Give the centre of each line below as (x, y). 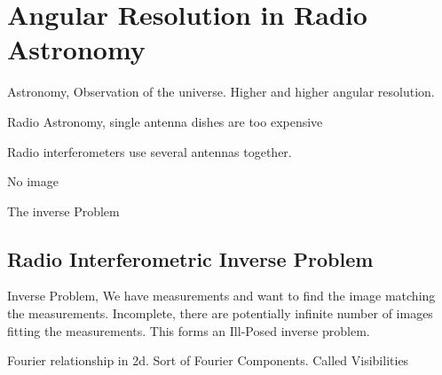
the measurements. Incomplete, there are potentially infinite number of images (220, 313)
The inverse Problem (63, 211)
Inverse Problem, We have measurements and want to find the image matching (221, 296)
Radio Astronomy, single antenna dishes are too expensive (165, 121)
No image (33, 181)
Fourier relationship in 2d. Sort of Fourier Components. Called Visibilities (208, 360)
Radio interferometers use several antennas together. (150, 151)
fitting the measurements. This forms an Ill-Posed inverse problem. (189, 330)
